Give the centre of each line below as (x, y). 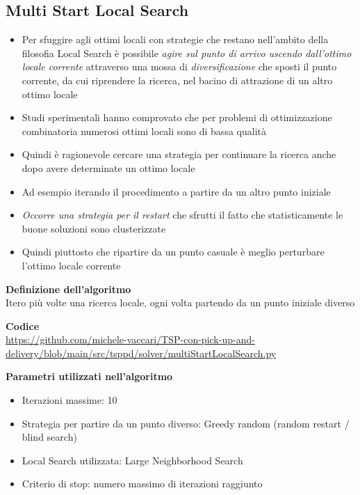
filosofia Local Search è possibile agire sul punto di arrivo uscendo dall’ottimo (187, 53)
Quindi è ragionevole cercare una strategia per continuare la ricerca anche (179, 154)
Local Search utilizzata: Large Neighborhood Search (132, 460)
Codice (23, 325)
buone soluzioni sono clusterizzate (94, 228)
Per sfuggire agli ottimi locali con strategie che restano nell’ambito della (175, 39)
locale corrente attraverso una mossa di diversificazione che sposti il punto (179, 66)
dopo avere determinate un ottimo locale (108, 167)
